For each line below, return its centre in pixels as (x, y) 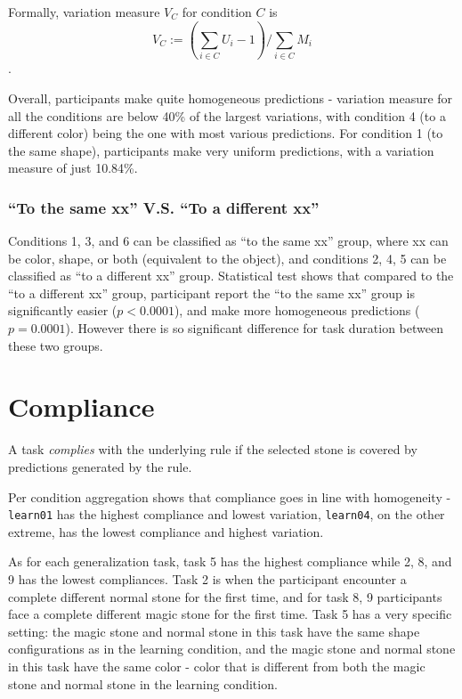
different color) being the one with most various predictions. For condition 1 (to (226, 133)
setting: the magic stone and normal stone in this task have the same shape (214, 631)
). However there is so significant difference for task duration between (254, 328)
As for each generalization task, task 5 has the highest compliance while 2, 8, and (230, 561)
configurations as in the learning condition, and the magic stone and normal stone (232, 649)
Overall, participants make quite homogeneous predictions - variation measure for (231, 98)
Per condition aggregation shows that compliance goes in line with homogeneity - (230, 496)
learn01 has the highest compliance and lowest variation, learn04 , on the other (227, 514)
